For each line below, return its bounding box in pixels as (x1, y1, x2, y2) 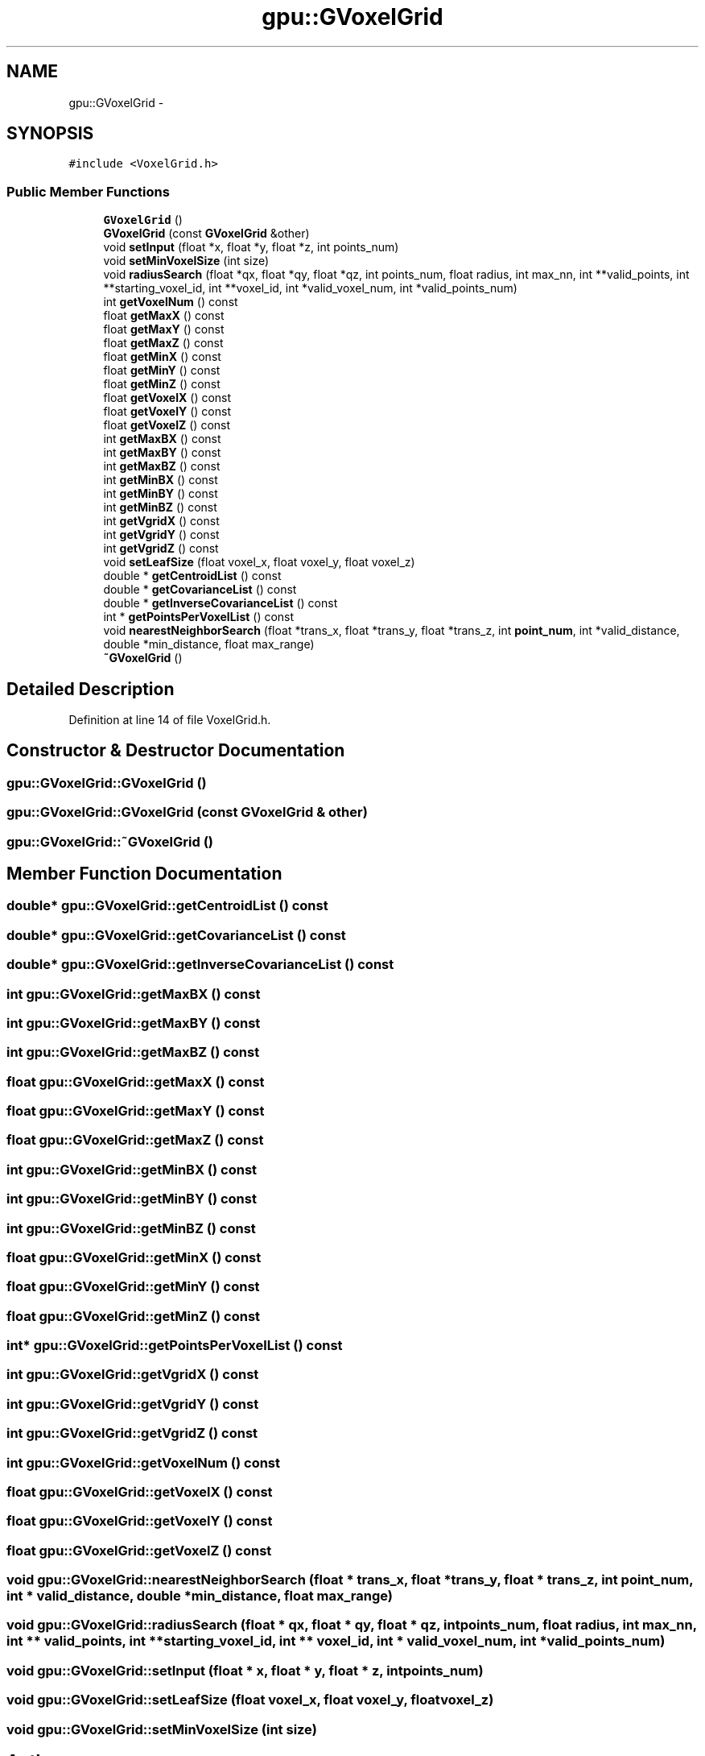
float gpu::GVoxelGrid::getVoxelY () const (6, 1513, 273, 1530)
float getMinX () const (103, 350, 221, 364)
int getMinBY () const (103, 487, 218, 501)
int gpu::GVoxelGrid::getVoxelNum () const (6, 1454, 281, 1471)
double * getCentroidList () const (103, 569, 282, 583)
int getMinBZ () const (103, 500, 217, 515)
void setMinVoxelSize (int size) (103, 254, 270, 268)
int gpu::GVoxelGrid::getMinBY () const (6, 1191, 257, 1207)
